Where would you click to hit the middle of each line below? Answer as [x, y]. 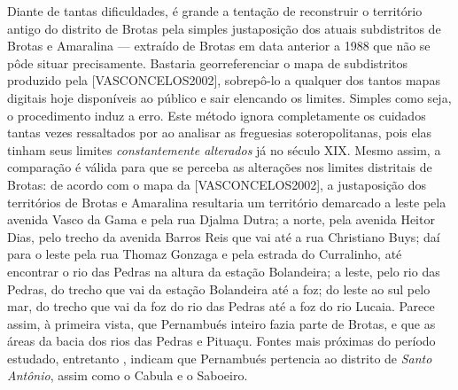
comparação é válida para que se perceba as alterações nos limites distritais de [220, 167]
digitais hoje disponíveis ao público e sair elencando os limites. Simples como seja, [229, 97]
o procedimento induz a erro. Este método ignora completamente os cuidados [217, 115]
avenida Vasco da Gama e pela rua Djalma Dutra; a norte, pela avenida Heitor [221, 219]
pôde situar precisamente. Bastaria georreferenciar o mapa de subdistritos [208, 62]
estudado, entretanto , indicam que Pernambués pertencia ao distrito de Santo [220, 358]
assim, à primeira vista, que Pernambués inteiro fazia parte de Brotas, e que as [221, 323]
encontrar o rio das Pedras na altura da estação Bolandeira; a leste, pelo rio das [224, 271]
